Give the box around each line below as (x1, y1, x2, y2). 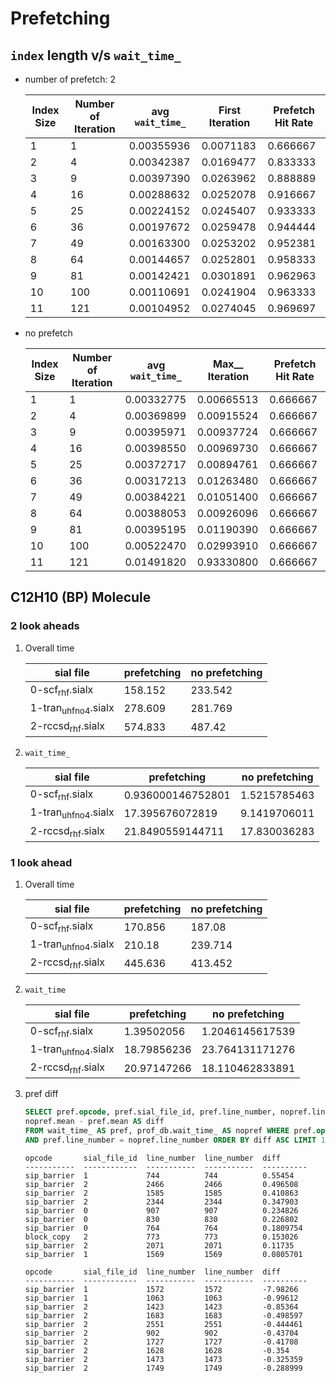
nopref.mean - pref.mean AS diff (24, 1117, 165, 1127)
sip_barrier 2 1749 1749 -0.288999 (24, 1363, 303, 1373)
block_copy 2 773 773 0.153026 (24, 1232, 299, 1242)
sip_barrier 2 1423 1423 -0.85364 (24, 1302, 299, 1312)
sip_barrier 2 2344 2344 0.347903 (24, 1197, 299, 1207)
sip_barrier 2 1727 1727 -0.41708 (24, 1337, 299, 1347)
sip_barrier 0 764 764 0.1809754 (24, 1223, 303, 1233)
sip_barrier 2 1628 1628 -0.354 (24, 1345, 290, 1356)
